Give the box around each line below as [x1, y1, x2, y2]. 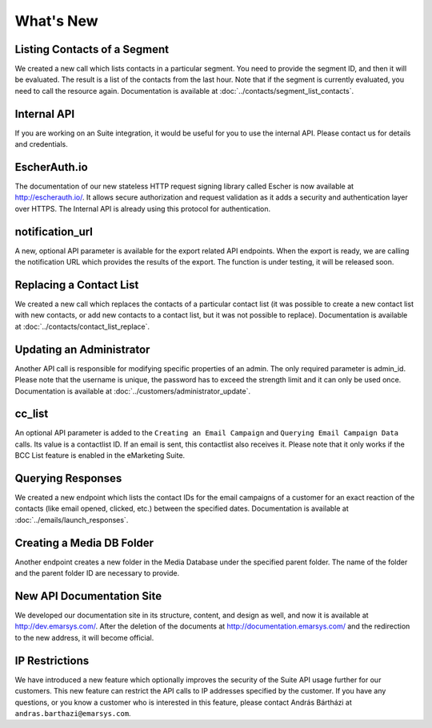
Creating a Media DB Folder [14, 536, 154, 549]
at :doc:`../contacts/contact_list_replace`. [14, 322, 150, 331]
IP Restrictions [14, 653, 90, 667]
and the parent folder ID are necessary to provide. [14, 568, 180, 578]
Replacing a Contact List [14, 277, 139, 292]
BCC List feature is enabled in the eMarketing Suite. [14, 451, 186, 460]
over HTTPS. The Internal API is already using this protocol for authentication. [14, 204, 271, 213]
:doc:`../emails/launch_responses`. [14, 515, 129, 524]
